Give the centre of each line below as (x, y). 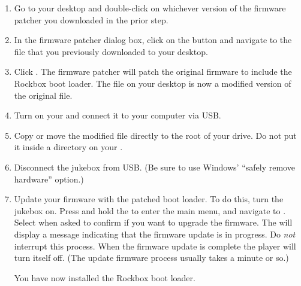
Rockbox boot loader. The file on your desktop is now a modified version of (153, 83)
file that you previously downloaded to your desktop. (111, 51)
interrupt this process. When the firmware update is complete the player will (155, 246)
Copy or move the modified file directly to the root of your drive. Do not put (155, 135)
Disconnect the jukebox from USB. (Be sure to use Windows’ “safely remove (154, 167)
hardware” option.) (49, 179)
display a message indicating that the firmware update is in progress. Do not (155, 234)
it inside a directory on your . (68, 147)
